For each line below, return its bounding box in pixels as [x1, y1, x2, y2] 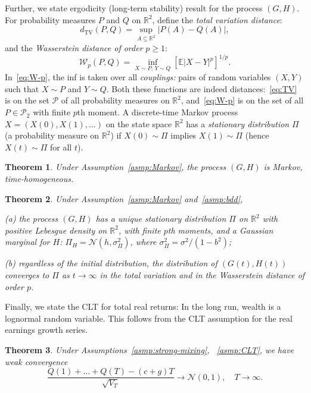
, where [130, 235, 157, 248]
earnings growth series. [5, 323, 88, 336]
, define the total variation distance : [152, 13, 282, 26]
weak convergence [5, 355, 68, 367]
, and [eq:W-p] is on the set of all [181, 94, 304, 106]
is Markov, [263, 161, 303, 173]
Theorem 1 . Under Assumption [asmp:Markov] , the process [5, 161, 226, 173]
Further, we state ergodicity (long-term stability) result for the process [5, 2, 263, 14]
